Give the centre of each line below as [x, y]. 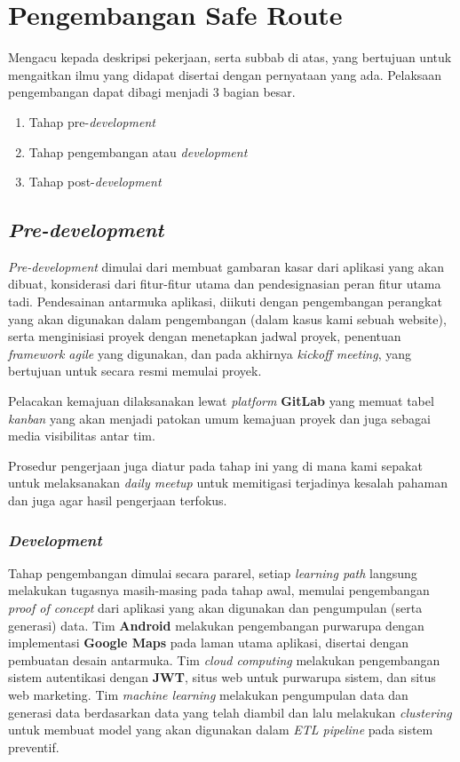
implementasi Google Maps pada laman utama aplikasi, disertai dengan [208, 643]
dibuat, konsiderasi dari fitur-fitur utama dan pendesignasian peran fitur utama [225, 284]
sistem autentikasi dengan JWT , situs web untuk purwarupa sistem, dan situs [222, 677]
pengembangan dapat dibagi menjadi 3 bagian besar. [152, 92]
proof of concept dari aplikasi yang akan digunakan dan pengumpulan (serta [215, 608]
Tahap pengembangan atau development [138, 151]
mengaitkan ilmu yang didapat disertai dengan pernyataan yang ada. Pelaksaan [225, 74]
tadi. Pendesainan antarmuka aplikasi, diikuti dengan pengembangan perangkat [225, 302]
